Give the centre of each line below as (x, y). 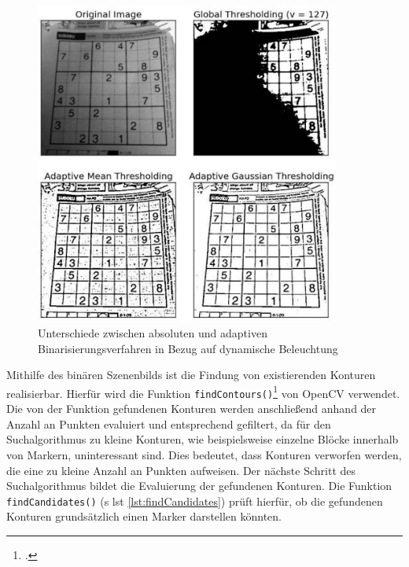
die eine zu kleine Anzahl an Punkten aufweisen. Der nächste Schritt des (181, 470)
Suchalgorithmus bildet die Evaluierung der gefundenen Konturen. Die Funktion (199, 486)
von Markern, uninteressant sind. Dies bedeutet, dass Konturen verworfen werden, (204, 454)
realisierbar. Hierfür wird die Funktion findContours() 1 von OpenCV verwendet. (203, 392)
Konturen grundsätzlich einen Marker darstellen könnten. (144, 516)
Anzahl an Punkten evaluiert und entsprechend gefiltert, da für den (169, 423)
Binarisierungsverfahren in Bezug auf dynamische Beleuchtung (188, 348)
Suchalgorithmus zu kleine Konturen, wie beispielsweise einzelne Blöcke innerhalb (203, 439)
